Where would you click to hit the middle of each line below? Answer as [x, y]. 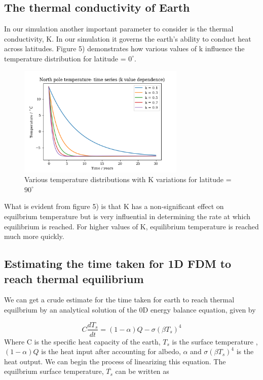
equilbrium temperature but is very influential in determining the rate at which [127, 216]
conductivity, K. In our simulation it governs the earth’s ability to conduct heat [128, 38]
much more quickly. [34, 236]
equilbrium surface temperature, [54, 371]
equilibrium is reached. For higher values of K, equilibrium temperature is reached [131, 226]
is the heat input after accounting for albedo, [111, 351]
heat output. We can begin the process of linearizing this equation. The [115, 361]
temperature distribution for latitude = [65, 58]
